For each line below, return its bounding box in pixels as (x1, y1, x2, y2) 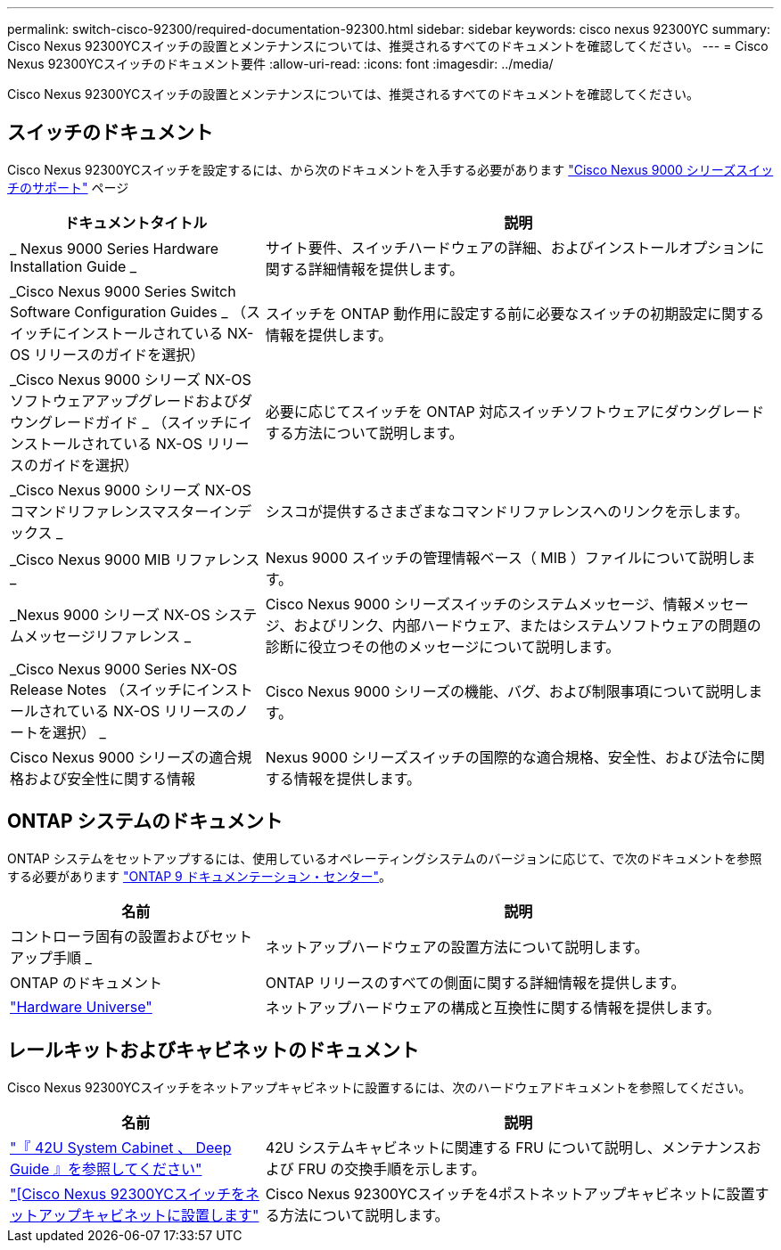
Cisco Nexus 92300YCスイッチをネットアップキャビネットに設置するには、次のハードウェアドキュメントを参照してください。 (7, 1079, 752, 1095)
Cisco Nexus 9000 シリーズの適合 (10, 748, 238, 766)
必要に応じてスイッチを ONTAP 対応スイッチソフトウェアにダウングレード (265, 402, 765, 421)
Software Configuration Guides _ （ (10, 302, 246, 321)
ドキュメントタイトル (64, 213, 208, 232)
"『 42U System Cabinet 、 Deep (10, 1138, 232, 1156)
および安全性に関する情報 (24, 769, 196, 788)
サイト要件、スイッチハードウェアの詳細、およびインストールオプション (265, 238, 751, 257)
